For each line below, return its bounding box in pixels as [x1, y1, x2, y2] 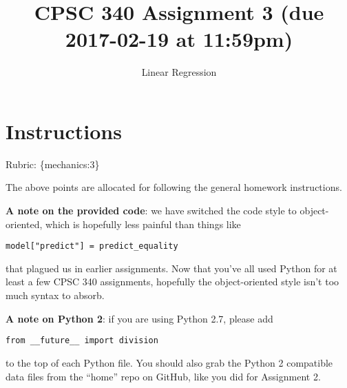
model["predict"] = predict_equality [6, 241, 178, 252]
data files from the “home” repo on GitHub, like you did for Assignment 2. [6, 369, 321, 383]
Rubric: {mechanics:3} [6, 156, 100, 171]
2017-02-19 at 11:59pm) [65, 25, 293, 53]
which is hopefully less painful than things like [45, 216, 241, 231]
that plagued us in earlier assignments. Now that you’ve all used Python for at [6, 261, 337, 275]
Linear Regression [141, 65, 217, 79]
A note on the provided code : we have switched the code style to [6, 203, 297, 218]
